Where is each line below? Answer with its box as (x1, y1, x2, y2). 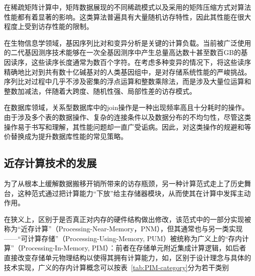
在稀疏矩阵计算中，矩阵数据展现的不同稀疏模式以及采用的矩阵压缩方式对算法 (4, 2, 251, 12)
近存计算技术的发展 (4, 155, 97, 170)
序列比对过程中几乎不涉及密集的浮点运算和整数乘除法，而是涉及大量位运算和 (4, 76, 251, 86)
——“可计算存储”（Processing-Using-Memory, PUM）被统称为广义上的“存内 (4, 233, 242, 243)
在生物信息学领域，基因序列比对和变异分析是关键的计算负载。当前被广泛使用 (4, 37, 251, 48)
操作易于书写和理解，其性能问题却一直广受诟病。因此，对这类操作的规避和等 (4, 121, 251, 132)
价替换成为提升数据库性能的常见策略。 (4, 131, 127, 141)
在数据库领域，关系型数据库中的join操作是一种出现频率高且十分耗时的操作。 (4, 102, 249, 112)
